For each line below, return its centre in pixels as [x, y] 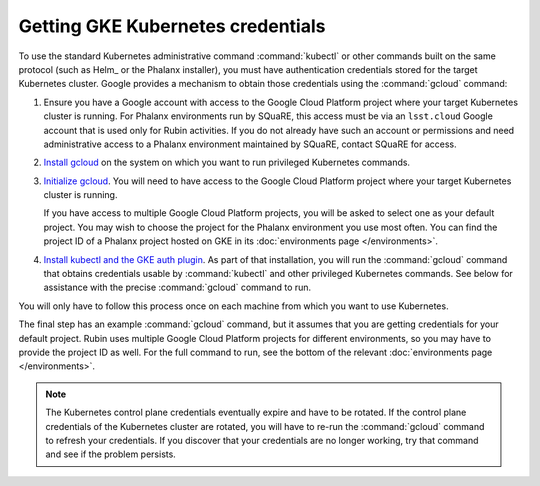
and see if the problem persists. [111, 454]
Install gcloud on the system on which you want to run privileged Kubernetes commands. [226, 162]
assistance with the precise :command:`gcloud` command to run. [177, 287]
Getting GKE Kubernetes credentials [172, 26]
